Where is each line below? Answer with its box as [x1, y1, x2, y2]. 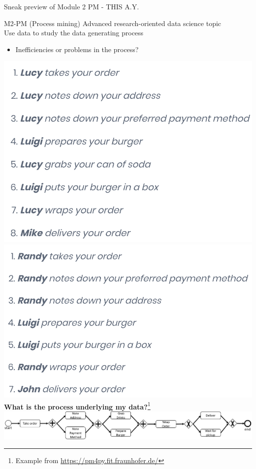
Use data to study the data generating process [4, 28, 144, 38]
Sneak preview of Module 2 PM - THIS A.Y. [4, 1, 139, 11]
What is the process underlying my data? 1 [4, 400, 151, 411]
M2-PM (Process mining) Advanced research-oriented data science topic [4, 18, 222, 28]
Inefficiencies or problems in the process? [15, 44, 139, 54]
